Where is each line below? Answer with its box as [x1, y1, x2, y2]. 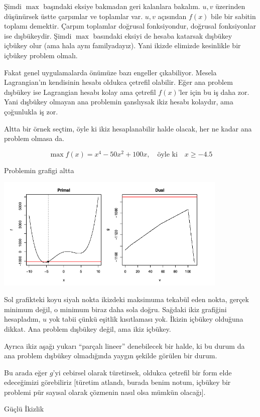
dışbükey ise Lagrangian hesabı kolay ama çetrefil [4, 86, 156, 97]
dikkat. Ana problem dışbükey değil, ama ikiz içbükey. [4, 323, 171, 334]
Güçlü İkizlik [4, 403, 44, 414]
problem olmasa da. [4, 133, 64, 144]
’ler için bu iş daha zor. [178, 86, 249, 97]
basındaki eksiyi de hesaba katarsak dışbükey [93, 30, 232, 41]
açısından [158, 11, 187, 21]
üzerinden [215, 1, 245, 11]
